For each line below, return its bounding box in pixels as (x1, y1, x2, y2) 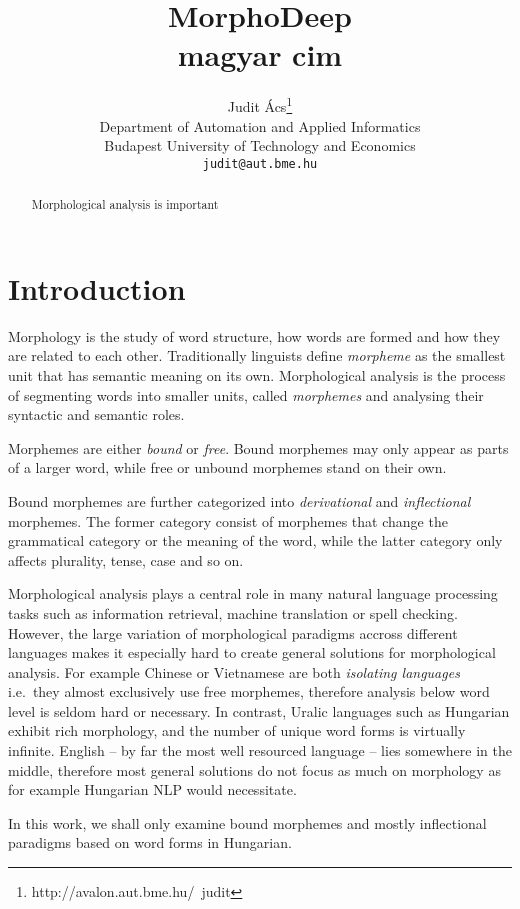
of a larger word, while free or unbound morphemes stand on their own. (8, 457, 447, 478)
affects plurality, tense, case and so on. (8, 549, 244, 570)
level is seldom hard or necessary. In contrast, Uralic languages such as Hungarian (8, 700, 510, 721)
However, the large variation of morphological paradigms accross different (8, 622, 458, 643)
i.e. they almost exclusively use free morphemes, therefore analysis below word (8, 681, 490, 702)
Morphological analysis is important (31, 196, 219, 213)
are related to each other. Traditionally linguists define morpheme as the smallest (8, 345, 506, 366)
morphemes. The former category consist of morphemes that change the (8, 510, 448, 531)
